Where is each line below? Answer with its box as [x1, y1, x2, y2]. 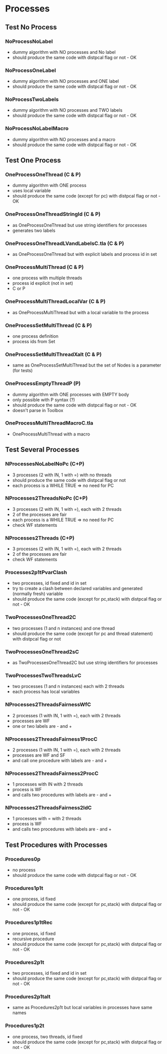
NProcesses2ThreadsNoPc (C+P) [5, 495, 88, 502]
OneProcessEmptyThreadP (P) [5, 380, 81, 387]
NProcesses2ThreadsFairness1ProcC [5, 735, 98, 742]
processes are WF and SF [12, 752, 66, 758]
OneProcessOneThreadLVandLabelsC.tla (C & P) [5, 240, 124, 247]
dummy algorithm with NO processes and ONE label [12, 78, 119, 84]
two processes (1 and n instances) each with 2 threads [12, 683, 125, 689]
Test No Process [5, 23, 57, 31]
